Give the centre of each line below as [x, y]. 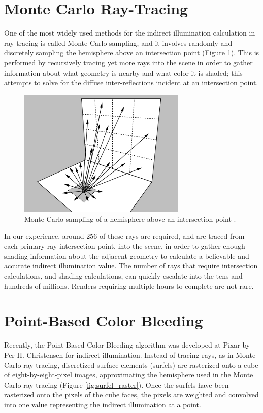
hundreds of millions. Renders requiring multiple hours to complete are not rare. [129, 285]
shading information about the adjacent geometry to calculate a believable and [127, 255]
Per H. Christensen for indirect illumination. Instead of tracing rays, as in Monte [130, 354]
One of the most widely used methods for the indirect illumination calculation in [130, 33]
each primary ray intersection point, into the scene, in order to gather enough [125, 246]
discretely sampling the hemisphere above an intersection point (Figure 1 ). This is [132, 53]
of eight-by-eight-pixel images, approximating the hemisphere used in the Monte [129, 375]
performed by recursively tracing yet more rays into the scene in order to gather [128, 62]
